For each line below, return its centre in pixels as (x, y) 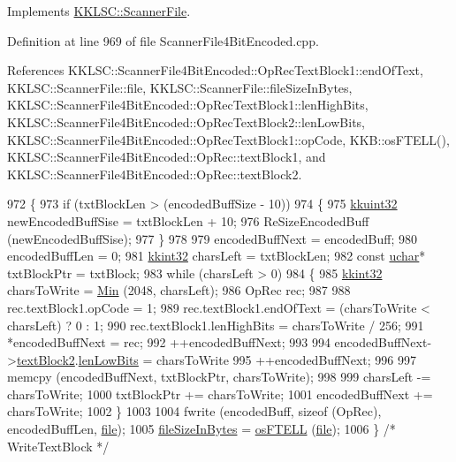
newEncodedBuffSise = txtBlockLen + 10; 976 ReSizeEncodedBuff (188, 220)
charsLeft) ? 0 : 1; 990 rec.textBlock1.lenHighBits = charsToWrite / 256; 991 (216, 325)
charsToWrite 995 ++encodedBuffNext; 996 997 (287, 359)
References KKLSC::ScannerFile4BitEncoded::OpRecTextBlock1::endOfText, (215, 70)
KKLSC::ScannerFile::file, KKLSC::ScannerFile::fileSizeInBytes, (180, 87)
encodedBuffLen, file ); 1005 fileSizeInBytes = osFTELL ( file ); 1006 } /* (201, 429)
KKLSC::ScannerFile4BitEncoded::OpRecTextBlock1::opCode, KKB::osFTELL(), (228, 139)
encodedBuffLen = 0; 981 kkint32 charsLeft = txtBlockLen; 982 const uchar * (217, 256)
